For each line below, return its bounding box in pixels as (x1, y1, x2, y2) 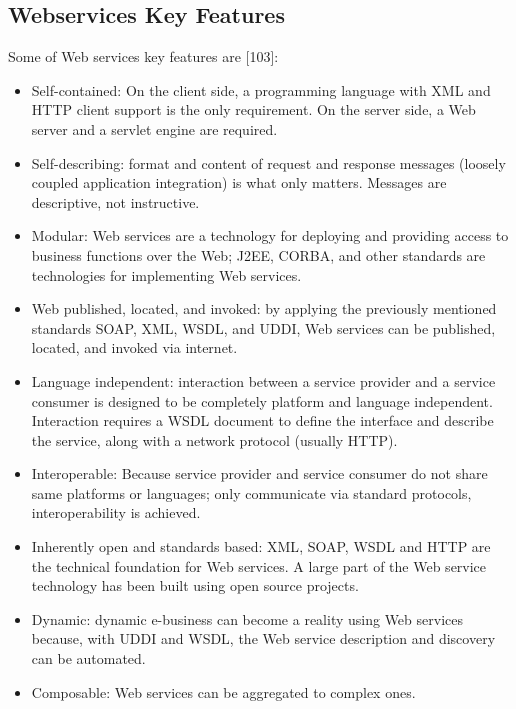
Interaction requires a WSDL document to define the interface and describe (31, 410, 494, 431)
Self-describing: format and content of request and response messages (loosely (31, 152, 506, 173)
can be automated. (31, 648, 146, 669)
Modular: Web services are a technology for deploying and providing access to (31, 225, 509, 246)
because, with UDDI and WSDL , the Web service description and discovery (31, 628, 496, 649)
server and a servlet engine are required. (31, 118, 278, 139)
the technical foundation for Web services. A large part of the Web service (31, 555, 487, 576)
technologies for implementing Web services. (31, 264, 302, 285)
